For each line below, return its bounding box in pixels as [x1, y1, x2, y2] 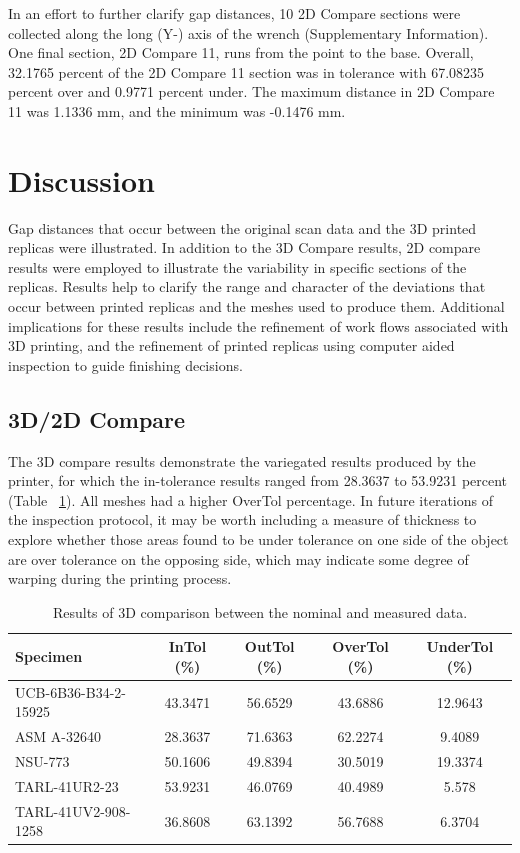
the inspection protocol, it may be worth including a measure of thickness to [8, 509, 477, 530]
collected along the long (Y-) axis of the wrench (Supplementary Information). [8, 22, 489, 43]
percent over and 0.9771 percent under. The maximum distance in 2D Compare [8, 81, 495, 102]
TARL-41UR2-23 [15, 775, 119, 796]
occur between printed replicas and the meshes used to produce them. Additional [8, 296, 505, 317]
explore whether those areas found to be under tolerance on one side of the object [8, 529, 509, 550]
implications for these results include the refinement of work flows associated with [8, 315, 509, 336]
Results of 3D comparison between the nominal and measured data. [52, 601, 468, 622]
